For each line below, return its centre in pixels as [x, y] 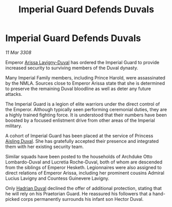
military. [14, 126]
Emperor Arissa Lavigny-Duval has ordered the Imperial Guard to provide [82, 62]
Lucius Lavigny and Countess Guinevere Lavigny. [57, 178]
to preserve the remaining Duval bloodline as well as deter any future [78, 89]
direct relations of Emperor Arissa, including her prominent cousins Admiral [85, 173]
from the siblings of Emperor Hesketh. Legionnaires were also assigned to [83, 167]
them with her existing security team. [44, 147]
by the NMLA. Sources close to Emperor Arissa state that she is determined [85, 83]
